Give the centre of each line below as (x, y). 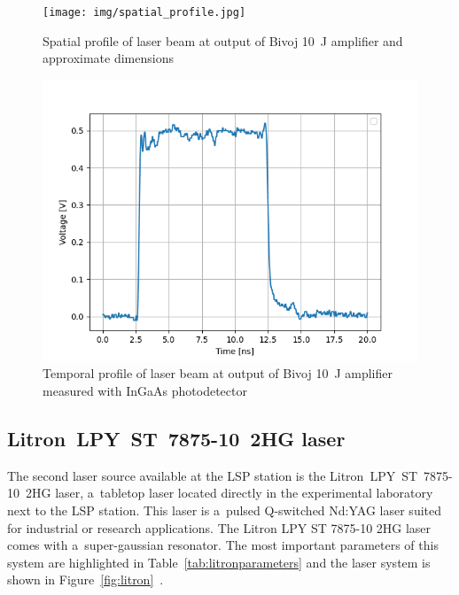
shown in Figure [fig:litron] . (86, 580)
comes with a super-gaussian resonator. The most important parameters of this (223, 545)
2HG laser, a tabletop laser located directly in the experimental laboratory (229, 493)
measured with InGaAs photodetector (145, 391)
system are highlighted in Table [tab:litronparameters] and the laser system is (219, 562)
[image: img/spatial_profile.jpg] (144, 12)
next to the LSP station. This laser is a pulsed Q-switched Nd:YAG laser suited (224, 510)
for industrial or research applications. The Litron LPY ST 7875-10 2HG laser (219, 527)
